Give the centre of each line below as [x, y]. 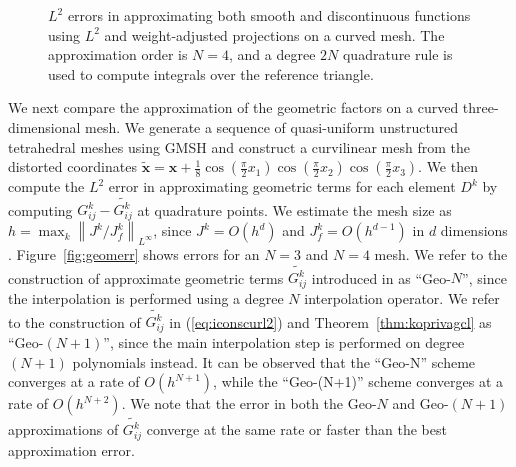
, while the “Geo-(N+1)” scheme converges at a [358, 381]
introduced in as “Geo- [381, 277]
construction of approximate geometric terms [146, 277]
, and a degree [272, 54]
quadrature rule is [397, 54]
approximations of [63, 429]
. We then [448, 166]
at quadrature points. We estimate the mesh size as [294, 209]
